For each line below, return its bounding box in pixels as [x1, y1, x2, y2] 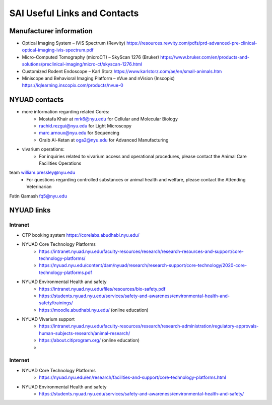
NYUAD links [9, 206, 51, 215]
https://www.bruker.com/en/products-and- [160, 54, 249, 60]
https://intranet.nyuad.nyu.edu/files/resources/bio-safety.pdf [39, 286, 166, 292]
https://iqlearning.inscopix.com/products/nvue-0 [22, 82, 123, 88]
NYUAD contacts [9, 96, 64, 104]
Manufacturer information [9, 27, 93, 35]
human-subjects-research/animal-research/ [39, 330, 130, 336]
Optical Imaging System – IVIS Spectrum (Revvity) [22, 40, 126, 46]
